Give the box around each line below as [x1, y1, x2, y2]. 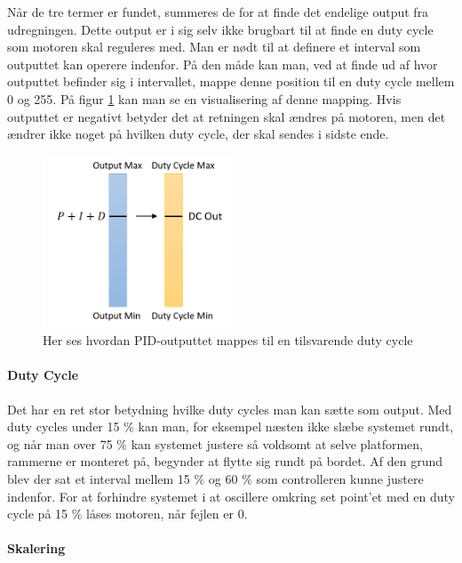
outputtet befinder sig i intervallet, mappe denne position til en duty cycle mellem [7, 72, 455, 91]
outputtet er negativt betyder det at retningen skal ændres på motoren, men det [7, 107, 446, 125]
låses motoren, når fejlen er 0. [86, 504, 248, 523]
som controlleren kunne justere [256, 469, 424, 487]
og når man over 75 [7, 434, 113, 453]
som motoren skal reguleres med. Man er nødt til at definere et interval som [7, 37, 421, 56]
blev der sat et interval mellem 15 [7, 469, 190, 487]
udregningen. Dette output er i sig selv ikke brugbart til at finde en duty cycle [7, 20, 434, 38]
